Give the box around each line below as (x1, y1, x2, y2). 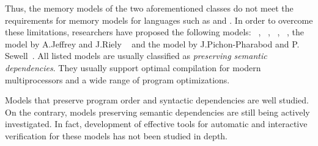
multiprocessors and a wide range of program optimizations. (5, 73, 230, 86)
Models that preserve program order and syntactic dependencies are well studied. (5, 94, 309, 106)
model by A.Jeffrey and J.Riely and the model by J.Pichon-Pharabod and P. (5, 37, 300, 50)
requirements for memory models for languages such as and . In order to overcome (5, 13, 313, 26)
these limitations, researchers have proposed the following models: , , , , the (5, 26, 305, 38)
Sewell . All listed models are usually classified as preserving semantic (5, 49, 267, 62)
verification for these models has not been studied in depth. (5, 129, 228, 142)
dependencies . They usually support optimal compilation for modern (5, 61, 261, 74)
